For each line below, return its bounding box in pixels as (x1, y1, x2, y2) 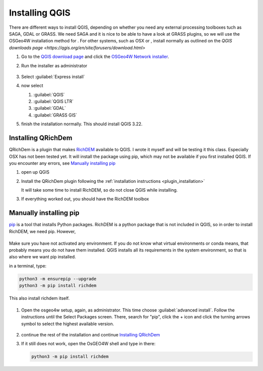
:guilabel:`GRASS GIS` (33, 112, 77, 118)
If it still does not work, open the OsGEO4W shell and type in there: (21, 341, 156, 347)
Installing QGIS (9, 7, 71, 18)
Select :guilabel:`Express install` (21, 74, 85, 79)
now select (21, 83, 43, 89)
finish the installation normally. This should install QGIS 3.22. (21, 121, 143, 127)
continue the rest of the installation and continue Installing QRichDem (21, 332, 160, 338)
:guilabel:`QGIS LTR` (33, 98, 74, 104)
